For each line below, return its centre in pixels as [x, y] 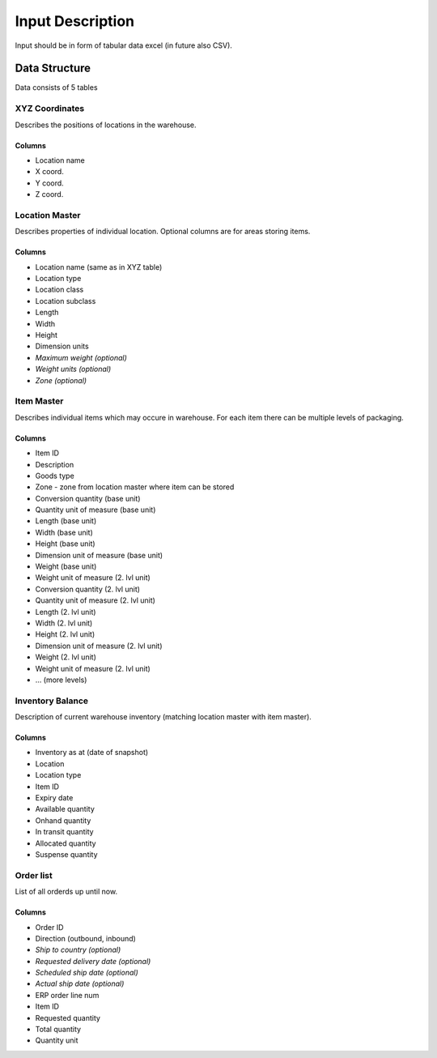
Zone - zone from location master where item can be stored [135, 487]
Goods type [55, 476]
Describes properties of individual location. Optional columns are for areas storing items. [163, 232]
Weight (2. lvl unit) [66, 657]
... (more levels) [61, 680]
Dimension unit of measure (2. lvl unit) [99, 646]
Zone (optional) [61, 380]
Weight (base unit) [66, 566]
